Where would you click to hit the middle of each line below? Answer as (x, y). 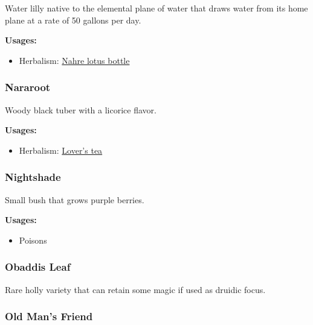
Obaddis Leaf (38, 267)
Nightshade (33, 177)
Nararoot (28, 87)
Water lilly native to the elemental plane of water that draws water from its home (156, 8)
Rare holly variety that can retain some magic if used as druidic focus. (135, 289)
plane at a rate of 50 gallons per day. (73, 20)
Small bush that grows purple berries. (75, 199)
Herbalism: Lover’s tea (61, 150)
